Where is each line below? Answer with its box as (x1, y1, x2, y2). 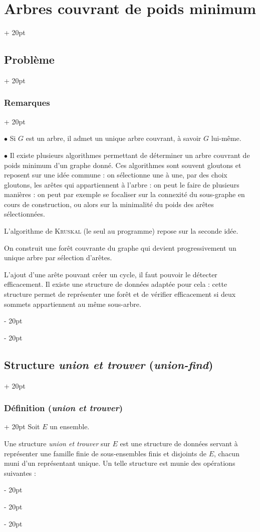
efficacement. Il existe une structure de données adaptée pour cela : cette (4, 279, 227, 289)
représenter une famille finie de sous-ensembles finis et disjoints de (4, 448, 206, 458)
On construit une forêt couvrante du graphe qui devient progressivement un (4, 242, 236, 253)
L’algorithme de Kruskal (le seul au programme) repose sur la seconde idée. (4, 226, 238, 236)
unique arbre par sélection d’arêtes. (4, 252, 112, 263)
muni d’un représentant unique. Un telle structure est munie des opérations (4, 458, 235, 468)
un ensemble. (50, 421, 90, 432)
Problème (4, 52, 55, 67)
